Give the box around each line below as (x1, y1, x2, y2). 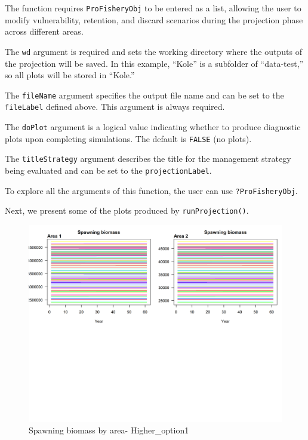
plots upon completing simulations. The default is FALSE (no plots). (5, 132, 252, 144)
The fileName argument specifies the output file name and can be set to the (5, 88, 284, 101)
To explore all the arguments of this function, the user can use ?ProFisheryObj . (5, 184, 298, 196)
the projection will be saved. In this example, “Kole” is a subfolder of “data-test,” (5, 57, 304, 69)
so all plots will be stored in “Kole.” (5, 69, 135, 81)
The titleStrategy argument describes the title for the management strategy (5, 152, 291, 165)
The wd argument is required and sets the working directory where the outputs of (5, 45, 302, 57)
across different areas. (5, 25, 84, 38)
